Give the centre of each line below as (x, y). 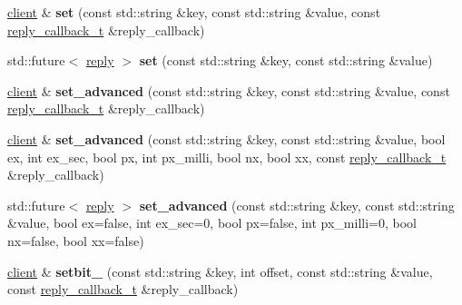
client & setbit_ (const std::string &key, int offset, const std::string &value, (220, 271)
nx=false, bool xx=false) (76, 240)
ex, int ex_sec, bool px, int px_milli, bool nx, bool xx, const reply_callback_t (227, 157)
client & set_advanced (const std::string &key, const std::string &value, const (229, 90)
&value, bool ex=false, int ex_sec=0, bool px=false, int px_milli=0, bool (212, 223)
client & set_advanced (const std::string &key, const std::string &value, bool (226, 138)
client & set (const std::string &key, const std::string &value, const (194, 12)
